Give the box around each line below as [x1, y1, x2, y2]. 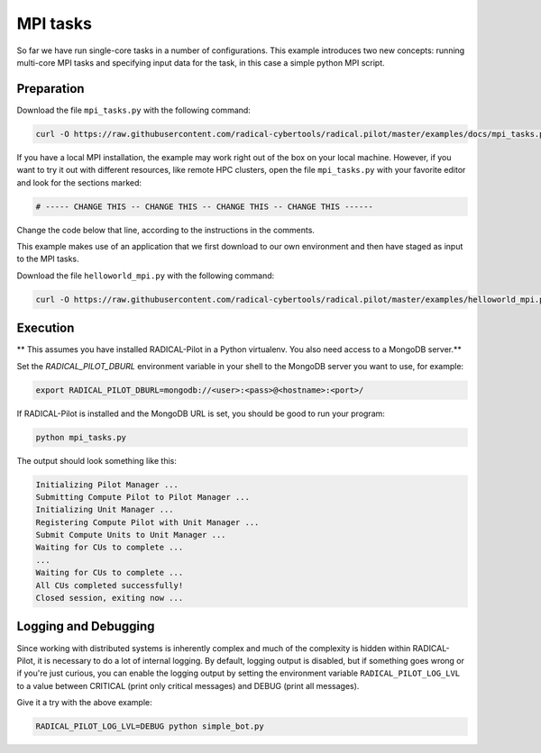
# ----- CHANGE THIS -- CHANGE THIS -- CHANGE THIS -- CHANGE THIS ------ [35, 201, 374, 212]
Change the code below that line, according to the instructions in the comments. [16, 224, 316, 235]
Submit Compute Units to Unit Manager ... [35, 530, 226, 540]
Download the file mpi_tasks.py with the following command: [16, 104, 252, 115]
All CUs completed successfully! [35, 580, 184, 590]
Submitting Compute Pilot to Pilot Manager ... [35, 492, 250, 502]
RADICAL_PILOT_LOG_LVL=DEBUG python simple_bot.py [35, 721, 265, 731]
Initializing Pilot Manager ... [35, 479, 179, 490]
